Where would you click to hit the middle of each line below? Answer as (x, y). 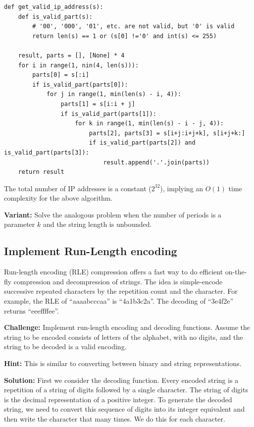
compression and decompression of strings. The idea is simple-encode (118, 281)
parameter (20, 224)
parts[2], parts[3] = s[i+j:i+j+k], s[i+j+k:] (167, 133)
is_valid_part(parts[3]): (47, 152)
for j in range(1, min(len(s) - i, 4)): (114, 94)
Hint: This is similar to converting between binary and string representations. (123, 363)
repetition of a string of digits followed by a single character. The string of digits (126, 390)
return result (41, 172)
